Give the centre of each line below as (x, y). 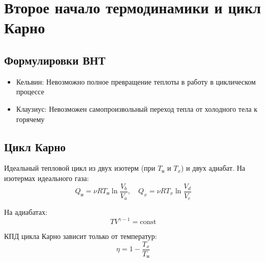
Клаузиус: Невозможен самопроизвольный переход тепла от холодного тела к (137, 108)
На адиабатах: (26, 212)
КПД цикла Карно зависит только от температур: (81, 236)
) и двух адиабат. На (213, 168)
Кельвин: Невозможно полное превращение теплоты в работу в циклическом (136, 81)
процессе (30, 92)
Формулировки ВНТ (55, 60)
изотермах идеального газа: (47, 178)
